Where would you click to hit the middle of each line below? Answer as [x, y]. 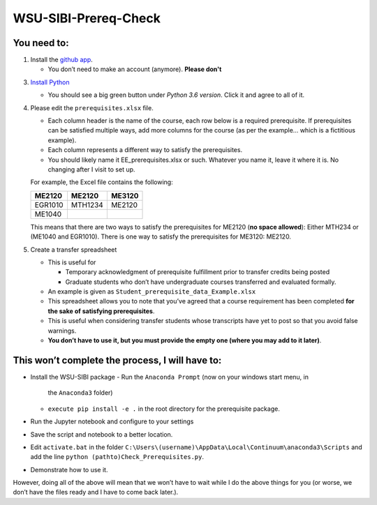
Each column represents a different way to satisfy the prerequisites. [145, 150]
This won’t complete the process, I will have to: [117, 360]
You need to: [41, 43]
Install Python [50, 82]
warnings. [62, 331]
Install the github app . [62, 60]
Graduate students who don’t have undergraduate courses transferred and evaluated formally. [201, 282]
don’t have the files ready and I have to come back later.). [96, 492]
